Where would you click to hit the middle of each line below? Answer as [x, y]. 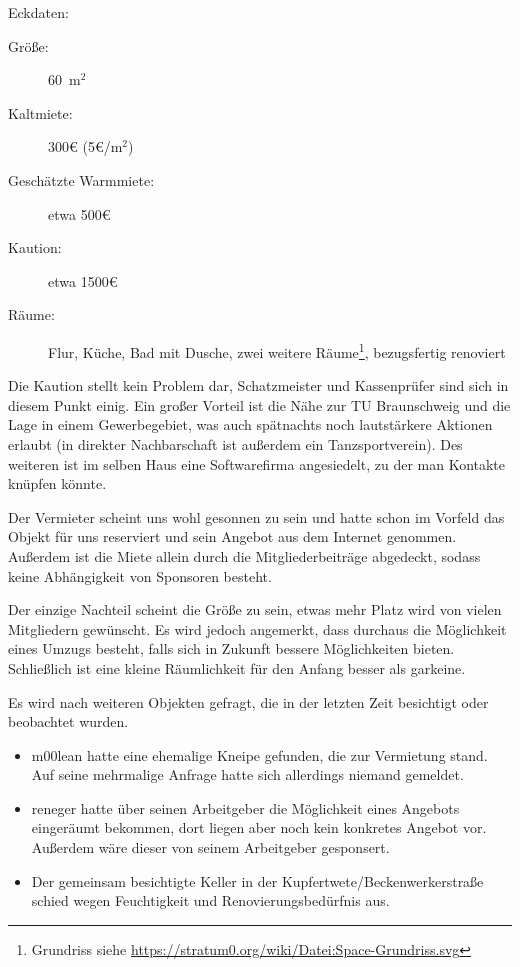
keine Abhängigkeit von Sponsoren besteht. [140, 575]
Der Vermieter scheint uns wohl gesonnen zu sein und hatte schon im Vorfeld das [256, 516]
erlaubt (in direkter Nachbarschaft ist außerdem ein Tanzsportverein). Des [235, 443]
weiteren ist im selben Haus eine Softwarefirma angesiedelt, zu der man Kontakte [257, 463]
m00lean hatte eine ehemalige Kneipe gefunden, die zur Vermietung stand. [259, 754]
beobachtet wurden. [68, 721]
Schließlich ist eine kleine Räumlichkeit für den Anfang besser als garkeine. [237, 667]
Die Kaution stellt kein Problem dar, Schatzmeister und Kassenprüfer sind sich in [258, 385]
